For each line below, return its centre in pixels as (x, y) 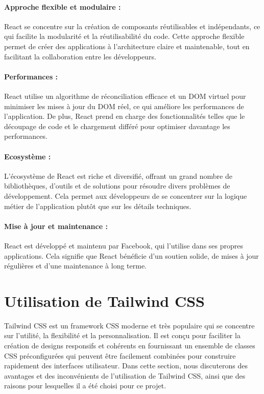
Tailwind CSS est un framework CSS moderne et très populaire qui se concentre (129, 325)
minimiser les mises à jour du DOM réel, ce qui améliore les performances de (124, 106)
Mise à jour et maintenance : (56, 226)
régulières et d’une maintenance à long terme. (76, 266)
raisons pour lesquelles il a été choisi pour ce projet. (85, 386)
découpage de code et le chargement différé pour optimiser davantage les (117, 126)
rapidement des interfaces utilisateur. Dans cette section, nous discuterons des (126, 366)
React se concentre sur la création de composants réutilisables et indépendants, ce (132, 26)
